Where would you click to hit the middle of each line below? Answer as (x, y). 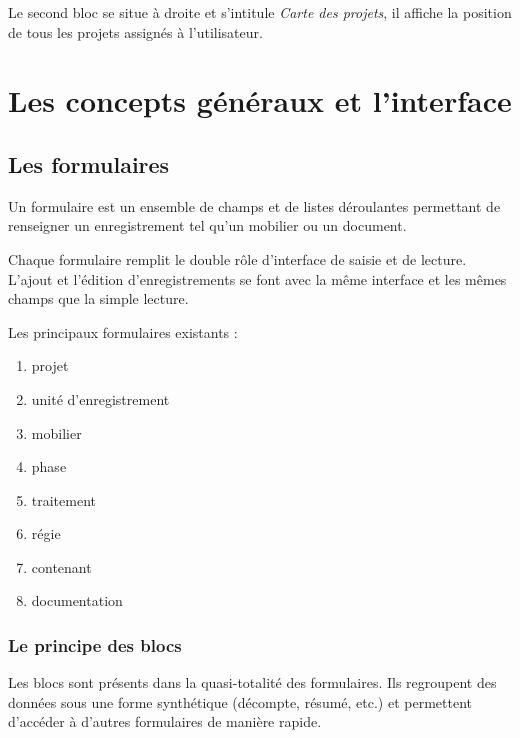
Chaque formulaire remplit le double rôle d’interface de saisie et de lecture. (237, 258)
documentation (77, 600)
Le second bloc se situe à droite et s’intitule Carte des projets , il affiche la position (260, 12)
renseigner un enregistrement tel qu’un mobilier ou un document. (207, 225)
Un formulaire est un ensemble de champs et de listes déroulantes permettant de (254, 205)
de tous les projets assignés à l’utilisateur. (135, 31)
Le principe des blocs (95, 645)
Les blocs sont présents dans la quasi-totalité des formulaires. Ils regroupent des (252, 682)
